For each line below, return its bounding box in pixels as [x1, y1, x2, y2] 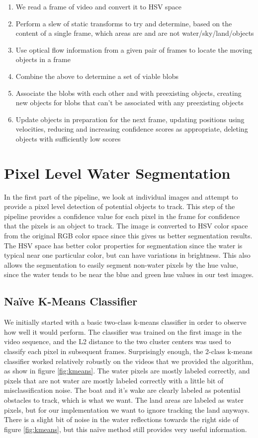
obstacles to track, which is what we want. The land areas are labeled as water [4, 394, 244, 405]
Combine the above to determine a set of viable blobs [15, 71, 179, 81]
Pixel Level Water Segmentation [4, 162, 231, 183]
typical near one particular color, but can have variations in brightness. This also [4, 250, 251, 260]
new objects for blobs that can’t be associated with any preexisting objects [15, 97, 244, 108]
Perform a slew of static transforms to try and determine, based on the [15, 18, 232, 28]
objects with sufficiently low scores [15, 133, 121, 144]
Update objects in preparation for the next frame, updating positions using [15, 114, 245, 124]
